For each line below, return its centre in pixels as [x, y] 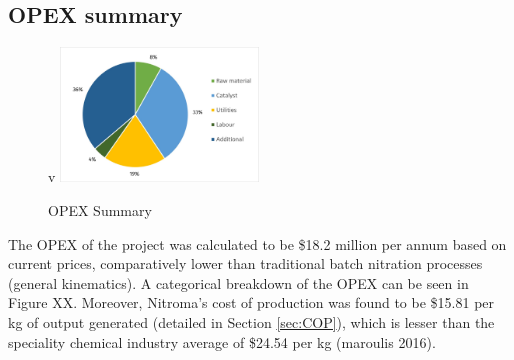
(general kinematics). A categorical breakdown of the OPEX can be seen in [238, 282]
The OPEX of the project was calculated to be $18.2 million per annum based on [257, 243]
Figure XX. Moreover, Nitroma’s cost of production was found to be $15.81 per [251, 302]
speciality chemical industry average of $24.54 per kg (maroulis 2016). [222, 341]
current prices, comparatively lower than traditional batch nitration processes [245, 263]
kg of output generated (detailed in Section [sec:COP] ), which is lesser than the [251, 322]
